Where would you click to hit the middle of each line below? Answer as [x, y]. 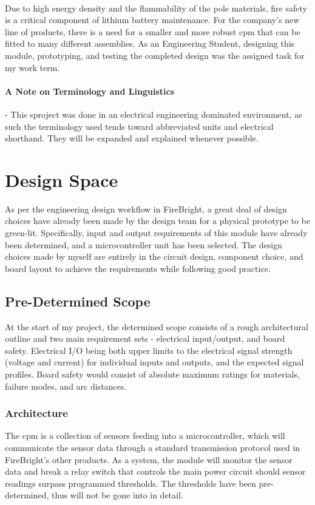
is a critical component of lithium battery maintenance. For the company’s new [152, 20]
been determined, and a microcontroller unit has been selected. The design [144, 244]
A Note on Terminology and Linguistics [90, 91]
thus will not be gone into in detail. [117, 495]
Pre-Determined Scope [78, 301]
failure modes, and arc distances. [66, 386]
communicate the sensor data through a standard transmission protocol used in [153, 447]
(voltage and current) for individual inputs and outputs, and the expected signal [154, 362]
